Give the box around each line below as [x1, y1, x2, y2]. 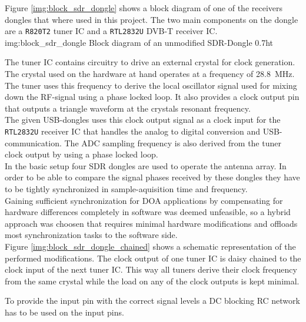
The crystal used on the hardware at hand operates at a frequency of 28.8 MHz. [5, 68, 295, 80]
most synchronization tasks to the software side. [5, 229, 178, 241]
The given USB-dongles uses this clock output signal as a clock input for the [5, 113, 281, 126]
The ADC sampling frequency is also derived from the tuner [64, 136, 281, 149]
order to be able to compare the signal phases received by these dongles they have [5, 171, 300, 183]
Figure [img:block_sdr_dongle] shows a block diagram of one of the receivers [5, 2, 283, 14]
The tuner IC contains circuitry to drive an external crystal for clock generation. [5, 56, 295, 68]
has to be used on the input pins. [5, 306, 124, 318]
